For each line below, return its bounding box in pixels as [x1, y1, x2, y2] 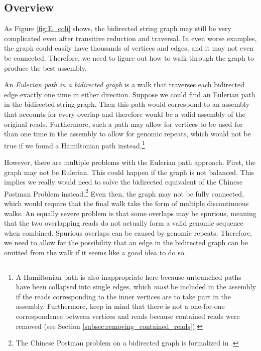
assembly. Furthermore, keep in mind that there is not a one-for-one [16, 301, 225, 311]
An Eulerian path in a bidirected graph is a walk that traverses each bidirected [4, 79, 244, 90]
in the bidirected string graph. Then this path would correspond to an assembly [4, 99, 250, 109]
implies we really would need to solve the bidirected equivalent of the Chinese [4, 177, 243, 187]
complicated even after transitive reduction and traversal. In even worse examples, [4, 33, 257, 43]
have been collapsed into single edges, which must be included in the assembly [16, 281, 256, 292]
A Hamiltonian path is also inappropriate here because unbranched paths [16, 271, 241, 282]
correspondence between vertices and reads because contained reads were [16, 310, 240, 321]
